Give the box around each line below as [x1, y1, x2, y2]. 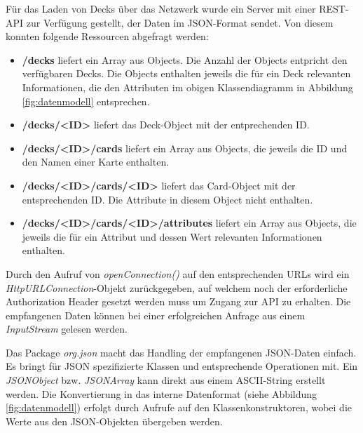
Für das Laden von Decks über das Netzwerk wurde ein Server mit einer [6, 1, 316, 15]
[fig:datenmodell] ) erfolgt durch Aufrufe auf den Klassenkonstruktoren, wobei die [6, 400, 352, 415]
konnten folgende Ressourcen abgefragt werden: [6, 29, 209, 44]
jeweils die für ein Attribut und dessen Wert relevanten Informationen [22, 229, 322, 244]
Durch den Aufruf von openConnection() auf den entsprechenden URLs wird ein [6, 266, 350, 281]
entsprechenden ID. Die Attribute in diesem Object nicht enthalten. [22, 192, 313, 206]
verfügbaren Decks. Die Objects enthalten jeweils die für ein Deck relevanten [22, 66, 351, 81]
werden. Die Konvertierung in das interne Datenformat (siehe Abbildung [6, 386, 317, 401]
